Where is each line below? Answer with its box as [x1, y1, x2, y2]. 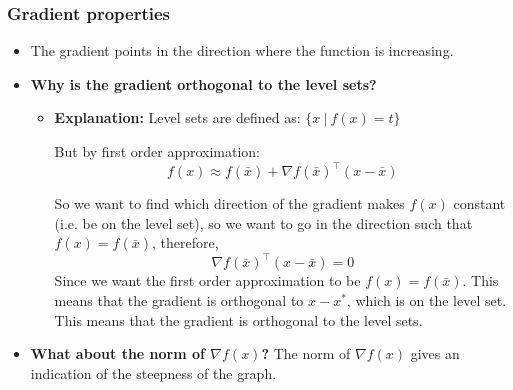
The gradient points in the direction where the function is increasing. [30, 40, 454, 61]
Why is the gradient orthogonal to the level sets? [30, 73, 377, 94]
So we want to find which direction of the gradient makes [54, 193, 405, 214]
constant [453, 193, 506, 214]
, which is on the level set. [346, 289, 507, 310]
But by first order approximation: [54, 141, 261, 161]
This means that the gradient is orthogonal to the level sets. [54, 309, 423, 330]
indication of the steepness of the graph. [30, 362, 277, 383]
